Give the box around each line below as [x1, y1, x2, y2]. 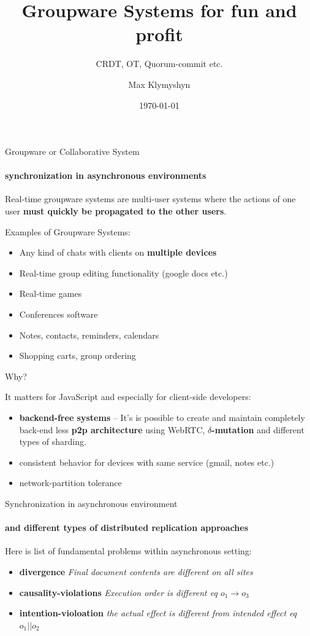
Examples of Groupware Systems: [5, 225, 130, 238]
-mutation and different [211, 423, 304, 436]
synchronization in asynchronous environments [5, 169, 206, 182]
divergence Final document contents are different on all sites [19, 565, 253, 578]
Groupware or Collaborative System [5, 145, 140, 158]
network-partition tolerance [19, 476, 122, 489]
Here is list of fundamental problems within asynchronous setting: [5, 544, 252, 557]
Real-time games [19, 287, 82, 300]
